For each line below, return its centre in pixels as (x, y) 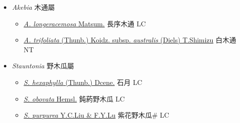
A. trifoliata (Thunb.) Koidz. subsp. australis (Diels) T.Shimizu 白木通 (130, 40)
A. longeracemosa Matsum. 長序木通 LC (85, 23)
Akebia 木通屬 (33, 7)
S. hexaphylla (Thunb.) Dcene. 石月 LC (83, 82)
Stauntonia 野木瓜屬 (43, 66)
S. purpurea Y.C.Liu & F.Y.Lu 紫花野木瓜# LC (96, 115)
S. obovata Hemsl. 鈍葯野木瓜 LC (74, 98)
